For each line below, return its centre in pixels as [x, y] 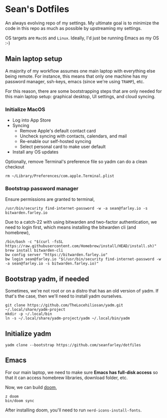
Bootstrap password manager [42, 188]
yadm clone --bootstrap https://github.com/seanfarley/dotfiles [73, 345]
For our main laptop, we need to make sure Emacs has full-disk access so [82, 372]
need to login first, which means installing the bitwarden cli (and [71, 227]
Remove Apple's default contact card [58, 131]
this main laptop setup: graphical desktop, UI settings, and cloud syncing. [80, 96]
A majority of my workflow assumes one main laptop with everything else [80, 71]
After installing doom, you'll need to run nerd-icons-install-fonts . [73, 410]
